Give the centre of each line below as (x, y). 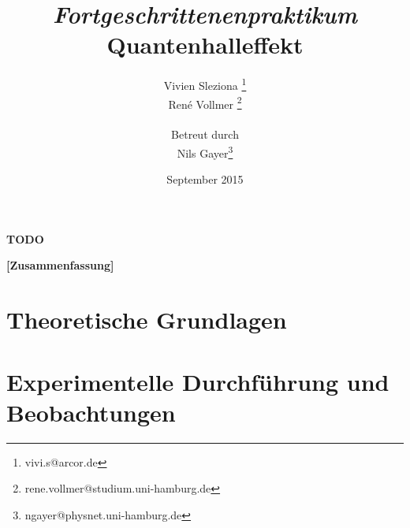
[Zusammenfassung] (60, 265)
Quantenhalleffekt (205, 45)
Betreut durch (205, 134)
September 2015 (205, 179)
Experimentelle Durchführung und (198, 381)
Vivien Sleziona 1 (205, 84)
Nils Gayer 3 (205, 152)
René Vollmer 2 (205, 102)
